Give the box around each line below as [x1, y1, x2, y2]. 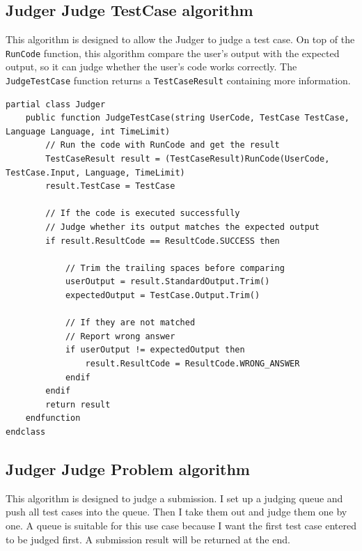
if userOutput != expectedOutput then [65, 345, 245, 355]
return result [45, 399, 111, 410]
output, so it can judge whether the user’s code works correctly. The [6, 59, 297, 74]
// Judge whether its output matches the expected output [45, 222, 320, 233]
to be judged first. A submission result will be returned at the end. [6, 531, 290, 546]
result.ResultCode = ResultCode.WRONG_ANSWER [85, 358, 300, 368]
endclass [6, 426, 46, 437]
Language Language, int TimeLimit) [6, 126, 171, 137]
